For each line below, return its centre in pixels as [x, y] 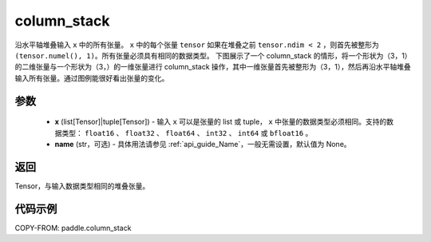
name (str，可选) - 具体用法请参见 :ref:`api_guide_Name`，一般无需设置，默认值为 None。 [203, 144]
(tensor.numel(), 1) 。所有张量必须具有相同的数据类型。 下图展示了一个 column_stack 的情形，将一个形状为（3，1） [213, 55]
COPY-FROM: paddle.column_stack [73, 228]
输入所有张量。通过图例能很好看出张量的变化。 [92, 78]
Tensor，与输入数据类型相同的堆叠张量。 [82, 186]
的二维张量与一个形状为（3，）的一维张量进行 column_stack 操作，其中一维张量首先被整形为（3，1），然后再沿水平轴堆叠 [213, 67]
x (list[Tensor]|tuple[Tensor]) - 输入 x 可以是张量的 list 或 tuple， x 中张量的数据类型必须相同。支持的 [221, 122]
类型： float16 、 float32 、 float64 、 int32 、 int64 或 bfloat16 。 [187, 133]
